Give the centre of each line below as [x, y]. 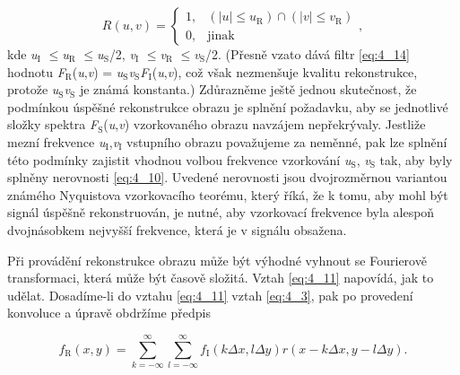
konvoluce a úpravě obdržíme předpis [109, 313]
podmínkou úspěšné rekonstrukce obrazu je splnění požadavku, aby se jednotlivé [228, 106]
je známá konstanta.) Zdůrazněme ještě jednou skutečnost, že [248, 89]
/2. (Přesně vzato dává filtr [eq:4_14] [308, 54]
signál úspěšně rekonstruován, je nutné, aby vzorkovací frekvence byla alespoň [221, 212]
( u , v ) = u [98, 71]
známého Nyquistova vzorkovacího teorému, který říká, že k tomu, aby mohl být [228, 194]
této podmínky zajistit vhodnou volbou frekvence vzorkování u [179, 159]
